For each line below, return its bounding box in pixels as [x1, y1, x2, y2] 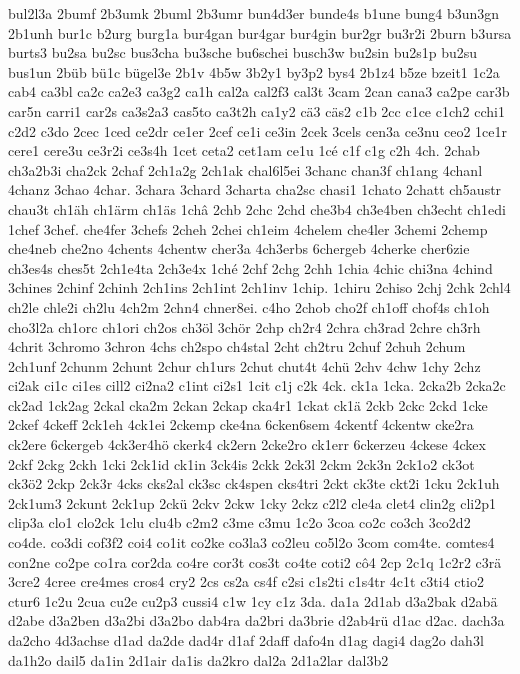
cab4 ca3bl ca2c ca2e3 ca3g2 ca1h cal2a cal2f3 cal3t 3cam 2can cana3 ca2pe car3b [8, 81, 510, 102]
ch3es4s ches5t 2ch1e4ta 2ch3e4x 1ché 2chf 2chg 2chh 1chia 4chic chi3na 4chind [8, 257, 493, 278]
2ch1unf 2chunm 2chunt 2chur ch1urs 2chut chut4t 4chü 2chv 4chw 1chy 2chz [8, 355, 481, 376]
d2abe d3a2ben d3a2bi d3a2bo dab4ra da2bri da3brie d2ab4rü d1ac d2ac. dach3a [8, 610, 505, 631]
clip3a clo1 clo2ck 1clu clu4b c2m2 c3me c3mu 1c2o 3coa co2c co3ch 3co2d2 [8, 512, 471, 533]
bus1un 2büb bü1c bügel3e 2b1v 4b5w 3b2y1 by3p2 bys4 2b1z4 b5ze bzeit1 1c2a [8, 61, 500, 82]
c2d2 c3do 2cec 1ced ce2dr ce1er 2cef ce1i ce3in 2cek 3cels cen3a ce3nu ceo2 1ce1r [8, 120, 507, 141]
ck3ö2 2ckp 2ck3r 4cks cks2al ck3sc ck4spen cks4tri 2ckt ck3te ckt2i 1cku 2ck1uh [8, 473, 500, 494]
